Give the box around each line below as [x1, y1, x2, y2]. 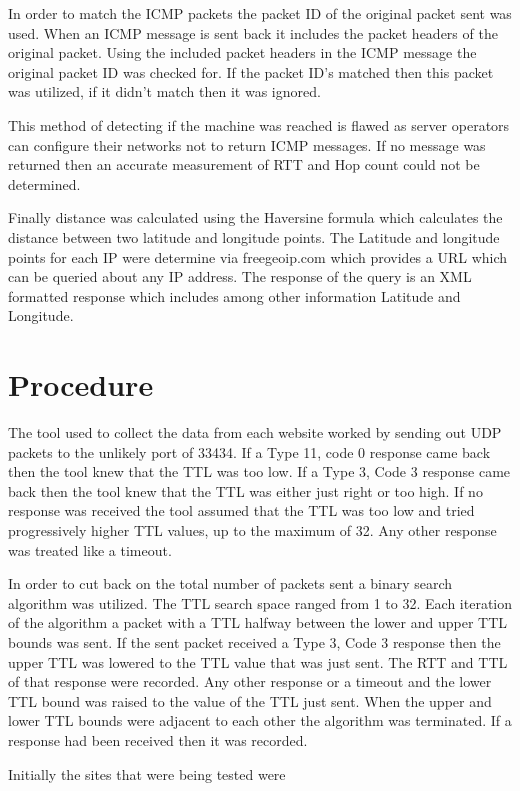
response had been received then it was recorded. [8, 729, 308, 750]
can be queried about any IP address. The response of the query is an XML [8, 266, 472, 287]
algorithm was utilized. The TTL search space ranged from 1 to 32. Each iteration [8, 592, 512, 613]
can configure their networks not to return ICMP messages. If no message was [8, 134, 486, 155]
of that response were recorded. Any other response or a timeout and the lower [8, 671, 492, 692]
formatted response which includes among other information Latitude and [8, 285, 461, 306]
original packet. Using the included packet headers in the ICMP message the [8, 42, 477, 63]
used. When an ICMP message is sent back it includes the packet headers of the [8, 22, 498, 43]
